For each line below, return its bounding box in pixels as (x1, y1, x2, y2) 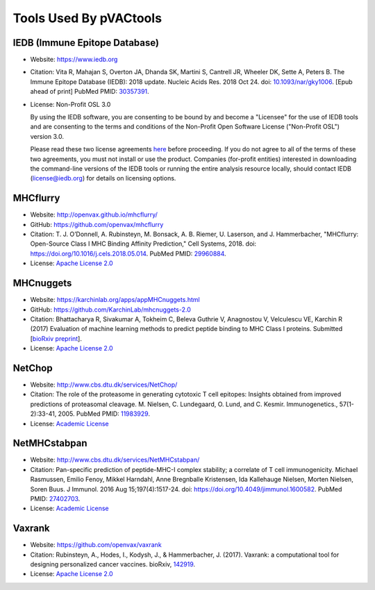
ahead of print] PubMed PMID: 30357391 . (30, 87, 149, 96)
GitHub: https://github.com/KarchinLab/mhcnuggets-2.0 (30, 305, 191, 314)
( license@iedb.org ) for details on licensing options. (30, 174, 176, 183)
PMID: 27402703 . (30, 495, 81, 503)
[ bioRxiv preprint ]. (30, 334, 83, 343)
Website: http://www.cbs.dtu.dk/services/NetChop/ (30, 380, 178, 389)
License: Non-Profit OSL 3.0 (30, 100, 111, 108)
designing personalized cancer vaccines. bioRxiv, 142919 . (30, 560, 196, 568)
